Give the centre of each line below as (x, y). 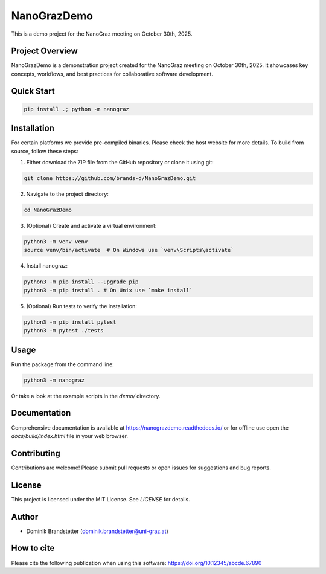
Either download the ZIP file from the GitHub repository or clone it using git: (120, 163)
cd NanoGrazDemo (48, 210)
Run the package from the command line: (62, 364)
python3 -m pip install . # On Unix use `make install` (108, 290)
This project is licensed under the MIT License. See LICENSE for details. (101, 499)
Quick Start (33, 91)
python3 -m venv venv (56, 242)
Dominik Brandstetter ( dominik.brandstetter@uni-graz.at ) (97, 531)
